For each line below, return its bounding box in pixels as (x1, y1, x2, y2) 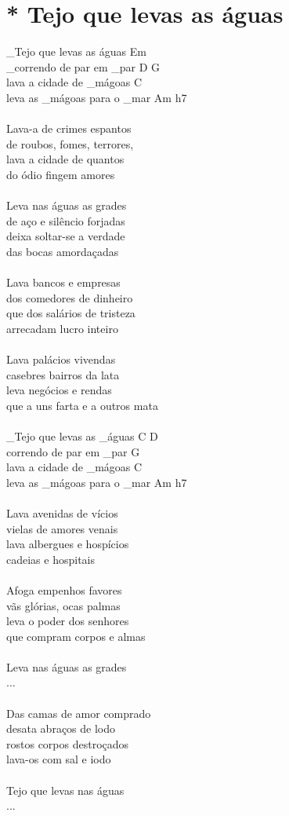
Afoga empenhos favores (6, 581, 122, 598)
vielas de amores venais (6, 520, 118, 536)
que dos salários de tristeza (6, 305, 135, 321)
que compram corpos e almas (6, 628, 146, 644)
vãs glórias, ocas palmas (6, 597, 121, 613)
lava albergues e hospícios (6, 536, 129, 552)
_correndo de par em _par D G (6, 58, 161, 75)
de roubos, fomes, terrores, (6, 135, 134, 152)
